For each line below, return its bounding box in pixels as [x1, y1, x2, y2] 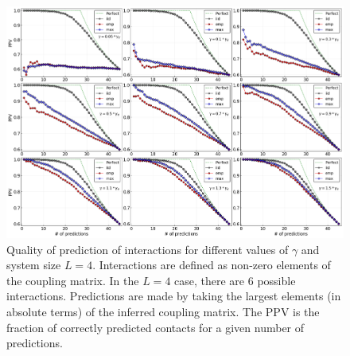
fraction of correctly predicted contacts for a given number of [6, 319, 305, 335]
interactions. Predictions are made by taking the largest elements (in [6, 288, 341, 304]
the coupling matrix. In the [6, 272, 139, 288]
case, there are [174, 272, 245, 288]
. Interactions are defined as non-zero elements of [92, 256, 331, 273]
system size [6, 256, 61, 273]
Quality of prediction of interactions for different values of [6, 241, 289, 257]
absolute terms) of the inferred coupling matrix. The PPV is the [6, 303, 320, 319]
